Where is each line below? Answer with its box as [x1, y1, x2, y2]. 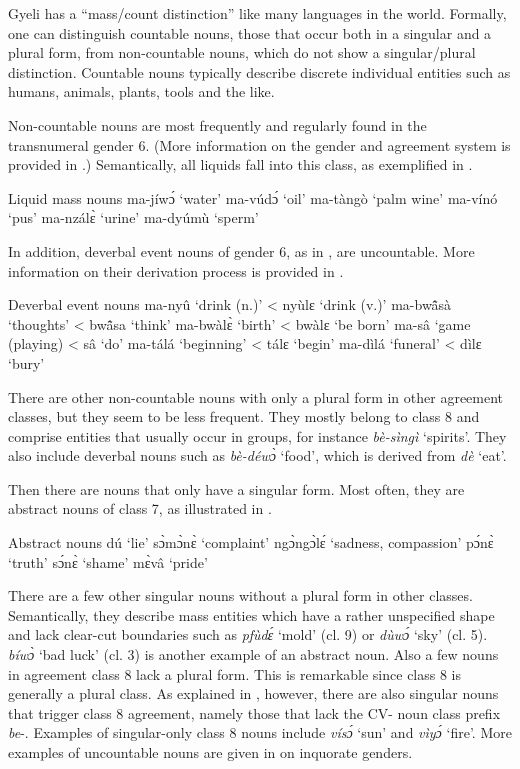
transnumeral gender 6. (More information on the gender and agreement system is [8, 134, 511, 155]
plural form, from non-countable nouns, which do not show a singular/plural [8, 42, 476, 63]
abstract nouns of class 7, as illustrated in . [8, 498, 272, 519]
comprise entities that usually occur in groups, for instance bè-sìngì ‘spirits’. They [8, 425, 507, 446]
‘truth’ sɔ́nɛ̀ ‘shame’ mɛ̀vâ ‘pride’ [8, 551, 208, 572]
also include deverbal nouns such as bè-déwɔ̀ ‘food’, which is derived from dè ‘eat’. [8, 445, 507, 466]
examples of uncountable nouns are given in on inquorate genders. [8, 742, 413, 762]
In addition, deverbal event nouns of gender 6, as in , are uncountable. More [8, 240, 475, 261]
